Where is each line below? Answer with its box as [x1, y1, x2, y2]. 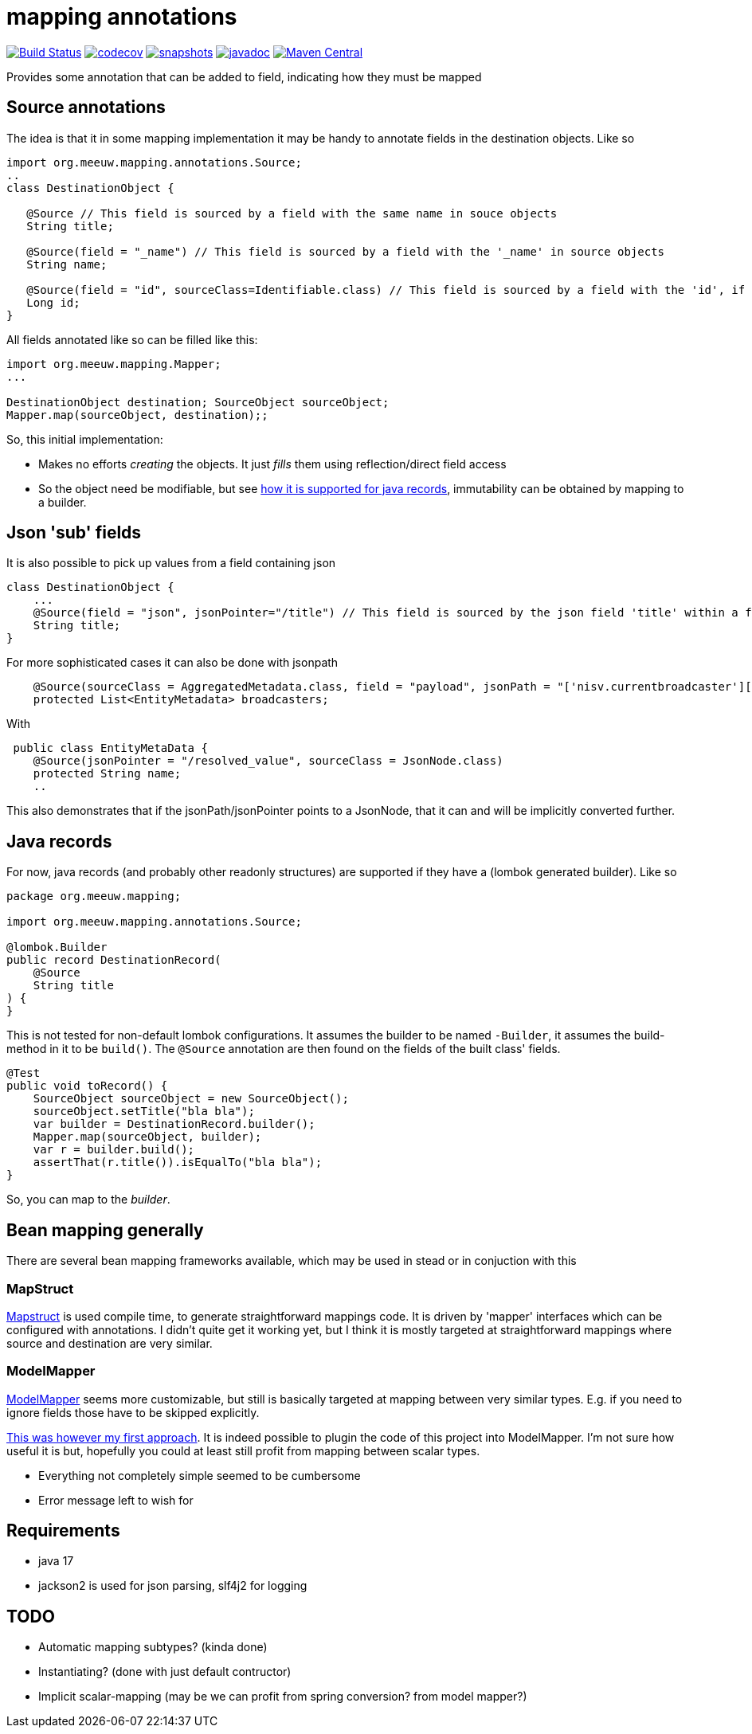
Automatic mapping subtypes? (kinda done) [38, 1640, 268, 1654]
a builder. [38, 495, 87, 509]
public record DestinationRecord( [6, 953, 221, 967]
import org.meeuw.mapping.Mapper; [6, 357, 221, 370]
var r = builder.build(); [33, 1143, 195, 1157]
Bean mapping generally [6, 1219, 204, 1240]
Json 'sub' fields [6, 523, 142, 543]
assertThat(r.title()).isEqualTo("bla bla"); [33, 1156, 323, 1169]
